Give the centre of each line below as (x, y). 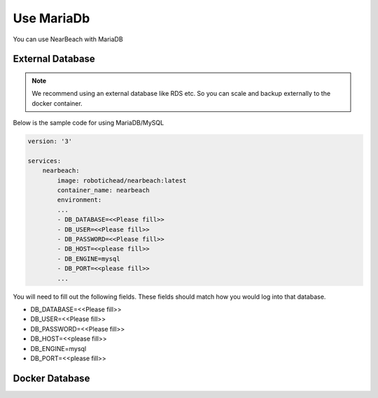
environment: (79, 200)
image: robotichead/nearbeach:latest (122, 180)
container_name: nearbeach (103, 190)
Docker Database (51, 378)
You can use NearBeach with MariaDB (68, 39)
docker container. (57, 103)
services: (44, 161)
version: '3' (50, 141)
